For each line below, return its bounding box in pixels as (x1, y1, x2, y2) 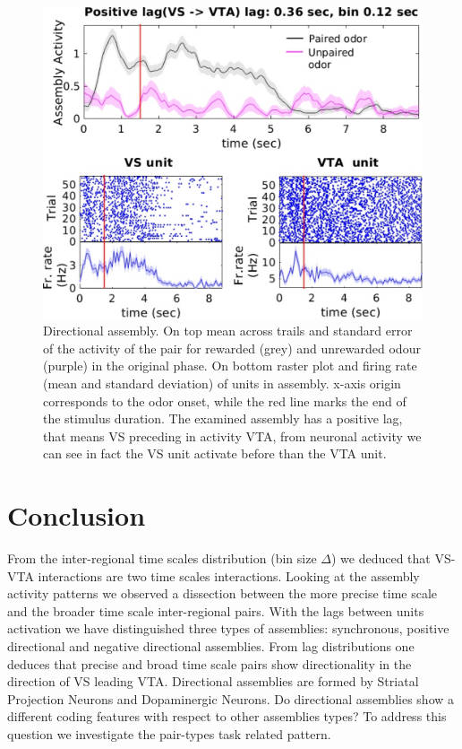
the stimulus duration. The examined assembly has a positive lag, (43, 409, 403, 428)
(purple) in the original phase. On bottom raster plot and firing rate (43, 356, 417, 375)
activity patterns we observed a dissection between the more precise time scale (7, 584, 438, 603)
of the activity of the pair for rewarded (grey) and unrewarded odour (43, 338, 421, 357)
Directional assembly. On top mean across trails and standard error (43, 321, 413, 340)
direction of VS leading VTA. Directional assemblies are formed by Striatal (7, 672, 419, 691)
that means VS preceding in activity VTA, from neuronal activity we (43, 426, 422, 445)
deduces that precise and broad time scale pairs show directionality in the (7, 654, 412, 673)
